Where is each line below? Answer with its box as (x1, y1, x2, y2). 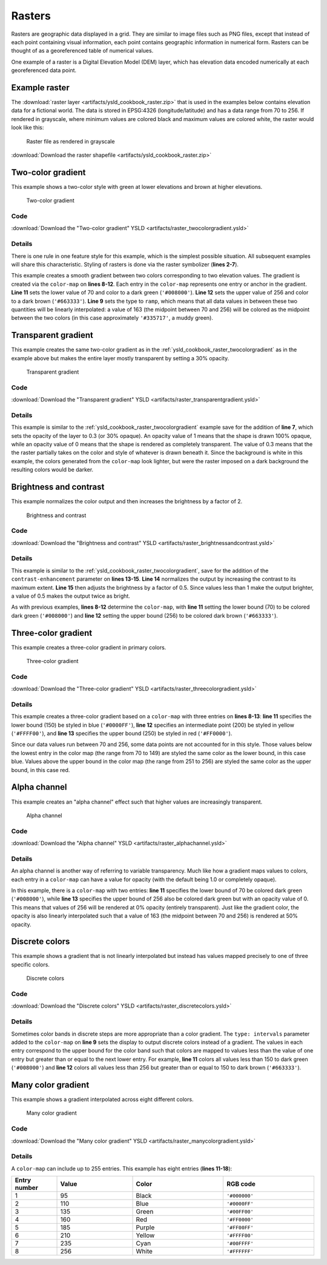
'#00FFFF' (226, 1240, 254, 1247)
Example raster (11, 82, 70, 93)
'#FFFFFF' (226, 1248, 254, 1255)
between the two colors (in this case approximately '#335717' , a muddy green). (11, 314, 213, 322)
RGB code (226, 1180, 256, 1188)
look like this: (11, 124, 44, 131)
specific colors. (11, 960, 50, 968)
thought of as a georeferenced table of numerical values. (11, 47, 154, 54)
